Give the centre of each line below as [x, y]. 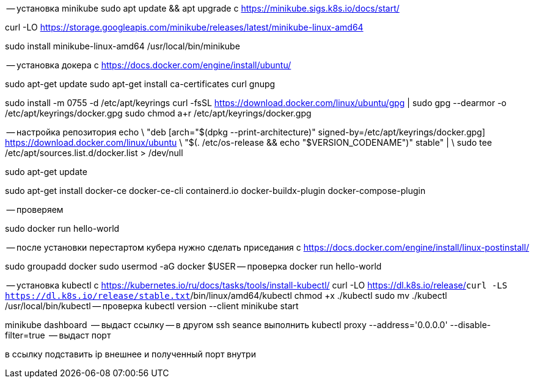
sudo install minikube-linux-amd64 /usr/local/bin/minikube [123, 46]
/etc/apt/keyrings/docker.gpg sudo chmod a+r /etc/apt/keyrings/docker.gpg [158, 113]
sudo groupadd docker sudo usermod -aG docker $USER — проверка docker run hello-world [193, 266]
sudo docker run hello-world [62, 228]
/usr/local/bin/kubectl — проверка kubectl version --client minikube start [152, 306]
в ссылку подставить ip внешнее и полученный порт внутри [130, 354]
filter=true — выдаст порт [58, 335]
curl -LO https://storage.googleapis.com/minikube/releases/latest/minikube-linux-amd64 [184, 27]
